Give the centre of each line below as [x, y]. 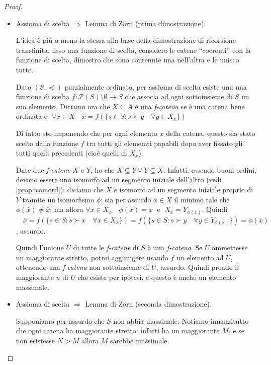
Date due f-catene [43, 169]
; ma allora [67, 209]
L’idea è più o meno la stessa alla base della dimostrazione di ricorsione [126, 40]
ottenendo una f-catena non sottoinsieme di [82, 267]
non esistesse [35, 340]
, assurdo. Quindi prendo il [198, 267]
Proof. [13, 6]
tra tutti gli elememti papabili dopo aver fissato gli [165, 143]
